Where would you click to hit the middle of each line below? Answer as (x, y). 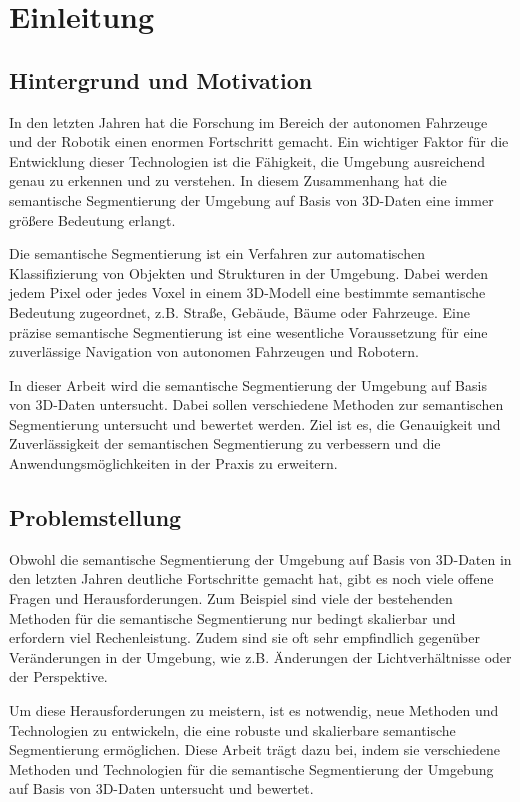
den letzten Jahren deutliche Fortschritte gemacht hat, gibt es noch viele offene (251, 578)
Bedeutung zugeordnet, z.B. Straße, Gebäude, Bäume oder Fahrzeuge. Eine (239, 311)
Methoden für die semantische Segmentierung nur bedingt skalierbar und (232, 617)
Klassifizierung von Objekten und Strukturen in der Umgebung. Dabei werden (248, 272)
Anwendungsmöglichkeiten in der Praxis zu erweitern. (173, 463)
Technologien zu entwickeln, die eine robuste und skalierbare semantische (232, 729)
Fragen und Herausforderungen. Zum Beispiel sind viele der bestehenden (231, 598)
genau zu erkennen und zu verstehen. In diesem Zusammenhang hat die (228, 180)
